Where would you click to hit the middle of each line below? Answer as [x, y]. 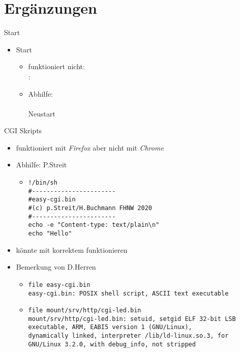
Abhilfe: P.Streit [41, 165]
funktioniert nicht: [56, 66]
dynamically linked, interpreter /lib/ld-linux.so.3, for [128, 336]
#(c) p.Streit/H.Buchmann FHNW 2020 [90, 208]
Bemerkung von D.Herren [56, 267]
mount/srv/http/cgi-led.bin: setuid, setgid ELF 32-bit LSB [132, 319]
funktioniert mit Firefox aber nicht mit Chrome [90, 147]
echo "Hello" [50, 233]
